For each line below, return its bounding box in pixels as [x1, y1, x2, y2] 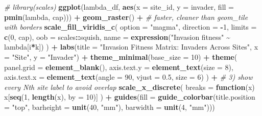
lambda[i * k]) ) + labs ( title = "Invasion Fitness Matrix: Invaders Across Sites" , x [4, 41, 258, 52]
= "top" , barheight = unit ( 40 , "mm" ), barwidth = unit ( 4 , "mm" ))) [4, 101, 215, 112]
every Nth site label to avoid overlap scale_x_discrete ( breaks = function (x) [4, 81, 255, 92]
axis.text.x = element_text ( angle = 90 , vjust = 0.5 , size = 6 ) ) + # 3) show [4, 72, 253, 82]
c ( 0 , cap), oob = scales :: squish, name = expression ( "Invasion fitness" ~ [4, 31, 230, 42]
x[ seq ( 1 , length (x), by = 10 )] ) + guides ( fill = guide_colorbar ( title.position [4, 91, 255, 102]
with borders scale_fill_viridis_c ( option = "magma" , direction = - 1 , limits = [4, 21, 257, 32]
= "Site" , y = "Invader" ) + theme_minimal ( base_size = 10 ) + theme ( [4, 51, 237, 62]
